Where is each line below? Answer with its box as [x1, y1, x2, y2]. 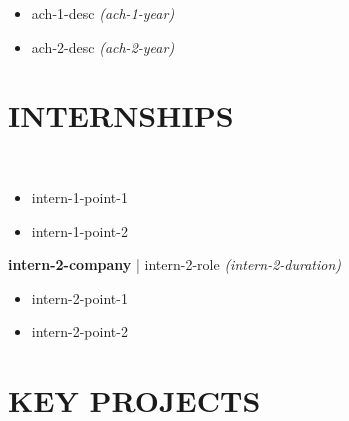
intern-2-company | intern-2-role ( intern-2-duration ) [8, 254, 342, 275]
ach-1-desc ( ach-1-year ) [31, 3, 175, 23]
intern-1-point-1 [31, 186, 128, 207]
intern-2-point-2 [31, 321, 128, 342]
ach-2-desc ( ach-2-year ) [31, 36, 175, 57]
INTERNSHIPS [8, 95, 234, 136]
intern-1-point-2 [31, 220, 128, 241]
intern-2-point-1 [31, 287, 128, 308]
